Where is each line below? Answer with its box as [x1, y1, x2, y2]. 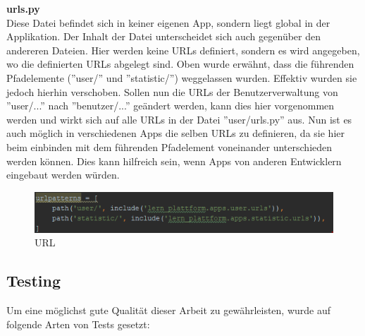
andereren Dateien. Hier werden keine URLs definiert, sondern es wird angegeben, [6, 42, 360, 57]
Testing [6, 270, 61, 292]
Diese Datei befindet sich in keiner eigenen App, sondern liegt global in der [6, 15, 330, 30]
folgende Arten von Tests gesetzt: [6, 316, 150, 331]
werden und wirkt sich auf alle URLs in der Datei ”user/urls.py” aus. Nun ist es [6, 112, 352, 126]
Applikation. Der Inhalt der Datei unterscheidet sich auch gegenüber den [6, 29, 321, 44]
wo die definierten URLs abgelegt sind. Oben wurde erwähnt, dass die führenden [6, 56, 354, 71]
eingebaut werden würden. [6, 167, 120, 182]
